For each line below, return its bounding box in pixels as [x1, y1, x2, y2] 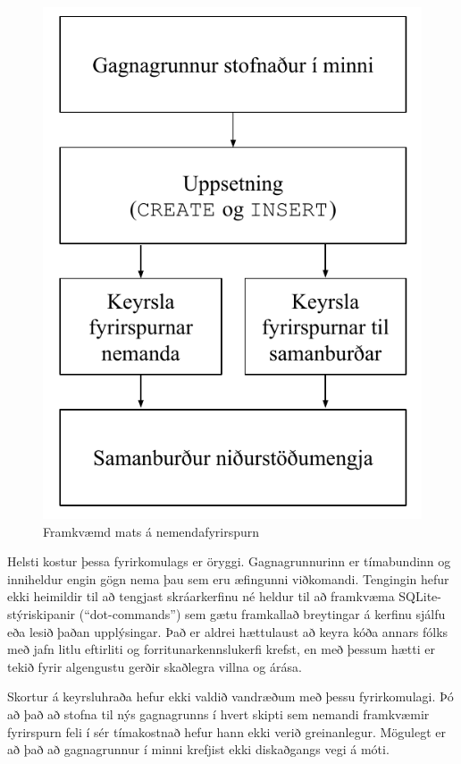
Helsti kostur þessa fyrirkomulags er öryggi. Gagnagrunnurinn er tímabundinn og [7, 552, 451, 571]
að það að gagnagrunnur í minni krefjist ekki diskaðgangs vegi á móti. [7, 740, 390, 759]
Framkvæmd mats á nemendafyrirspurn [43, 522, 260, 540]
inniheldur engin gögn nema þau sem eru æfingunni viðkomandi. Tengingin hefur [7, 569, 449, 588]
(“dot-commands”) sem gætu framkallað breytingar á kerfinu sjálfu [79, 604, 446, 623]
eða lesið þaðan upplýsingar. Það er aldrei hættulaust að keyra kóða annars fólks [7, 622, 448, 641]
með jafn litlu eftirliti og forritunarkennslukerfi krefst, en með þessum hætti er [7, 640, 435, 658]
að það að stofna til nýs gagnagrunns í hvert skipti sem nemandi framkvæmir [7, 704, 430, 723]
